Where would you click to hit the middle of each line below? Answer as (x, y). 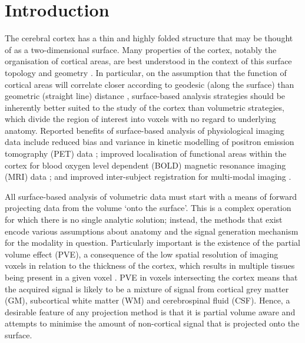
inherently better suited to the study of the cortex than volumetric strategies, (145, 107)
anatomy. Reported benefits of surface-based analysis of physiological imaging (145, 130)
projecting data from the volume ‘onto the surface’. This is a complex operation (148, 208)
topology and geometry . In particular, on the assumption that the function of (146, 72)
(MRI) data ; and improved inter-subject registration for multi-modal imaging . (148, 177)
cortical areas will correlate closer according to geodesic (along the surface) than (150, 84)
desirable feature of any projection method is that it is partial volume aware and (150, 311)
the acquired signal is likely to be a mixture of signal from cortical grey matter (147, 288)
